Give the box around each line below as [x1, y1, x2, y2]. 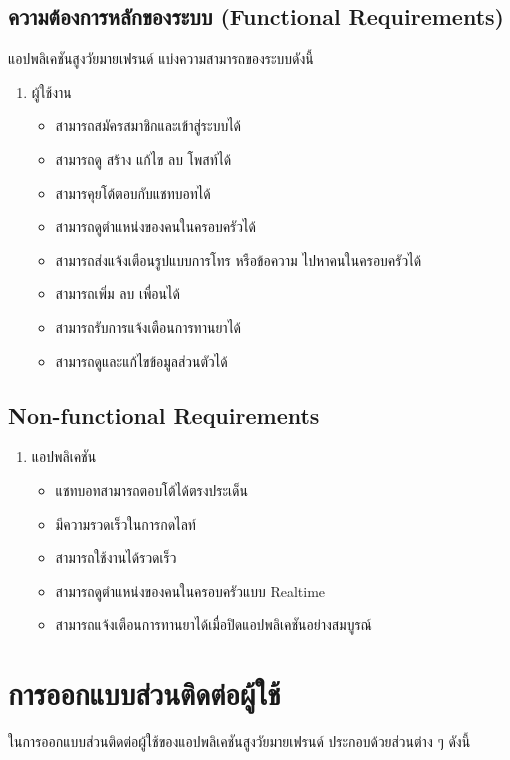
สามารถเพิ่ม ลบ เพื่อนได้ [55, 283, 180, 304]
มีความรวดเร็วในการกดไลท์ [55, 513, 196, 534]
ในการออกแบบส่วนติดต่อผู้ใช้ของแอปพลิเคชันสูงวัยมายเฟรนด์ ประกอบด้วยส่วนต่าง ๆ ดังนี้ [8, 731, 471, 752]
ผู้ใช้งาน [31, 81, 72, 102]
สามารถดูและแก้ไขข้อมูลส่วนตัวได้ [55, 350, 228, 371]
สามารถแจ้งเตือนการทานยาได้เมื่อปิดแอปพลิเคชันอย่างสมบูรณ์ [55, 614, 372, 635]
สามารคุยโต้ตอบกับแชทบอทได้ [55, 182, 211, 203]
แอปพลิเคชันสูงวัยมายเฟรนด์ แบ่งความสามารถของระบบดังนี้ [8, 48, 314, 69]
